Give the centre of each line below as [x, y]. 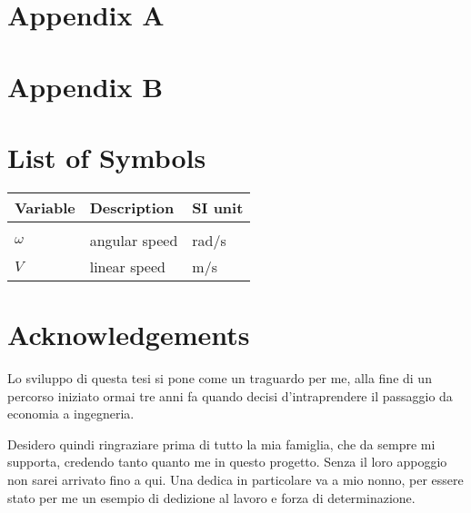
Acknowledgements [129, 335]
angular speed [134, 240]
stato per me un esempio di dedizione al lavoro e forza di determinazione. [211, 497]
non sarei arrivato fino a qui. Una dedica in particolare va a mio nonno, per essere [235, 479]
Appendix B [85, 86]
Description [132, 207]
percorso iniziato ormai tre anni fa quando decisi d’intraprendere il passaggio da [230, 395]
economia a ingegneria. [71, 414]
